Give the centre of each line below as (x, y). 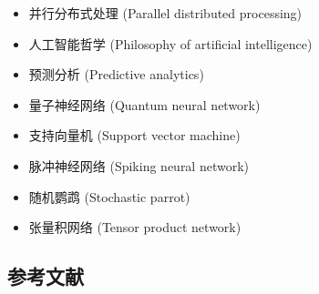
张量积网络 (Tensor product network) (135, 227)
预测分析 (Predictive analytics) (116, 74)
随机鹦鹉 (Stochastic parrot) (109, 196)
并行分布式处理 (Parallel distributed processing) (165, 13)
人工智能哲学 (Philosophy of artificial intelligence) (170, 43)
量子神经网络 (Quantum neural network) (144, 104)
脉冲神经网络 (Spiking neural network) (139, 165)
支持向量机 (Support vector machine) (134, 135)
